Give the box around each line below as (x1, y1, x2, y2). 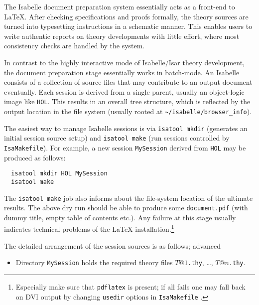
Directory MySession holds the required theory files (15, 257, 173, 268)
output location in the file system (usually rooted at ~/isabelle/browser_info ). (4, 106, 252, 116)
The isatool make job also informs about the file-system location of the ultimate (4, 192, 253, 203)
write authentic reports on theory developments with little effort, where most (4, 30, 240, 41)
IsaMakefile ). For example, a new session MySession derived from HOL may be (4, 142, 246, 152)
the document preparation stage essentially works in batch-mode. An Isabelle (4, 67, 240, 77)
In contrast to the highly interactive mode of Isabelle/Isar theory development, (4, 57, 245, 67)
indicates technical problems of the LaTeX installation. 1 (4, 222, 174, 234)
